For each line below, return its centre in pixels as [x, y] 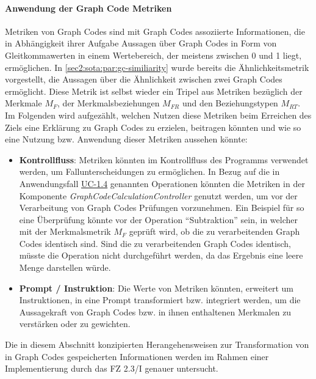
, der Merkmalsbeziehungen [109, 103]
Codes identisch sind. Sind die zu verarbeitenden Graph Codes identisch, [155, 243]
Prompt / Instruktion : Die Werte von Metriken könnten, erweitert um [156, 288]
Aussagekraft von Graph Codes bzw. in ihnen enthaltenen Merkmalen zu [155, 311]
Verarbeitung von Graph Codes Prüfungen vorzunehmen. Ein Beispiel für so [162, 208]
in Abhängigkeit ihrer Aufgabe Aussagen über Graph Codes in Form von [141, 43]
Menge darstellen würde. [65, 267]
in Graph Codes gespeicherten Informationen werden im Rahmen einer [137, 356]
